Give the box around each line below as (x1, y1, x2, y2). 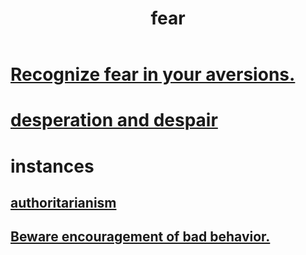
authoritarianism (10, 194, 117, 211)
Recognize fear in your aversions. (10, 63, 296, 86)
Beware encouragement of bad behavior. (10, 228, 271, 246)
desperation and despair (10, 109, 218, 132)
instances (10, 155, 95, 177)
